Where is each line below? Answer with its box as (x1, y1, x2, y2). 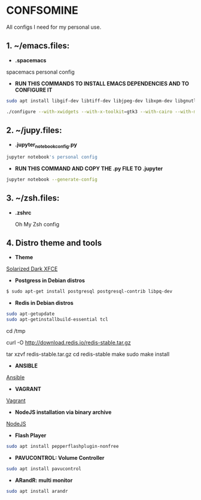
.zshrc (14, 209, 32, 216)
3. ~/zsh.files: (6, 193, 60, 204)
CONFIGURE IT (14, 86, 53, 93)
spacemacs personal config (6, 68, 75, 75)
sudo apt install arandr (6, 488, 68, 494)
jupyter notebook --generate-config (6, 176, 98, 183)
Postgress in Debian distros (14, 277, 86, 284)
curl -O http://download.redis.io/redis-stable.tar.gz (6, 339, 131, 346)
